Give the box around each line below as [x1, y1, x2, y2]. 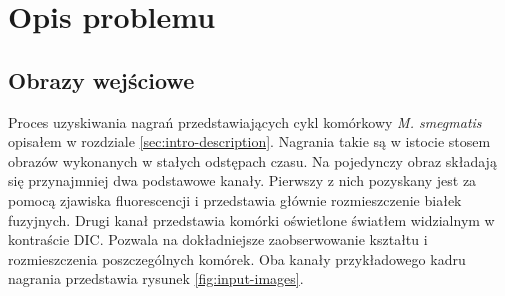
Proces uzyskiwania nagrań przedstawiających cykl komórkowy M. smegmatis [8, 111, 482, 132]
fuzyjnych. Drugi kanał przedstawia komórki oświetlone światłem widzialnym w [8, 209, 495, 230]
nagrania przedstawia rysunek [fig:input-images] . [8, 268, 304, 289]
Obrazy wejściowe [8, 64, 195, 95]
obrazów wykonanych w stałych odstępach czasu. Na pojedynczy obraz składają [8, 150, 497, 171]
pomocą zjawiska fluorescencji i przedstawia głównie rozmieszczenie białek [8, 189, 462, 210]
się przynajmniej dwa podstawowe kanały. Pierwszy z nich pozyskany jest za [8, 170, 477, 191]
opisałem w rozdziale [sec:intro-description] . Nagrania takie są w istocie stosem [8, 131, 491, 152]
